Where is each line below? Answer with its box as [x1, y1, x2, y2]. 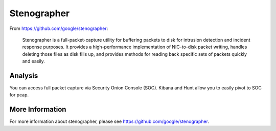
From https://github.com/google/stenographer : [9, 25, 108, 31]
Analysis [9, 71, 38, 80]
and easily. [22, 58, 45, 64]
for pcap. [9, 92, 29, 98]
